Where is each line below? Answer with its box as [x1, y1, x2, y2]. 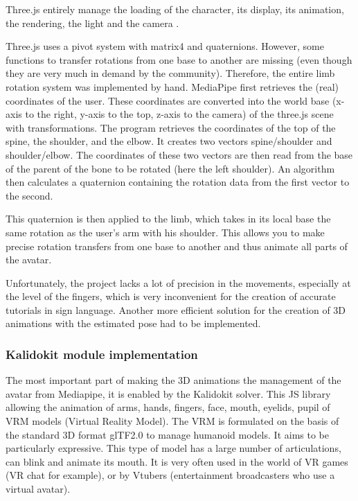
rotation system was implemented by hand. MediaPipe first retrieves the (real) [6, 79, 339, 94]
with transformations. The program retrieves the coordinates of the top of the [6, 120, 336, 134]
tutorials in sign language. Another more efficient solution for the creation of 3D [6, 302, 346, 317]
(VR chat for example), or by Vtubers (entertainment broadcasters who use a [6, 468, 335, 482]
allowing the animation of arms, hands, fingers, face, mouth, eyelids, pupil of [6, 400, 330, 414]
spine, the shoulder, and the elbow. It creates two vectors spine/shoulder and [6, 134, 332, 148]
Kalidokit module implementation [6, 345, 198, 362]
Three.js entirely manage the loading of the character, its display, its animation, [6, 2, 344, 16]
